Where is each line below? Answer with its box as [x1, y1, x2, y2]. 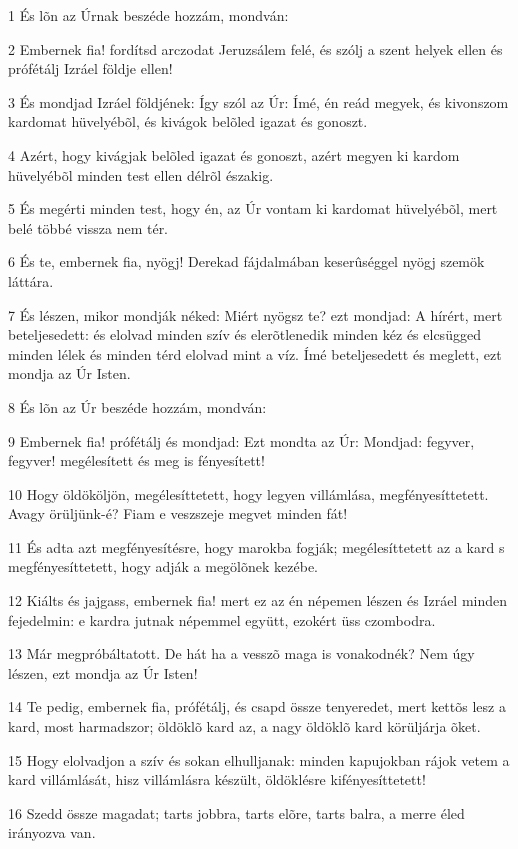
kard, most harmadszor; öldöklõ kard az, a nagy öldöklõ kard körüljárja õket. [8, 716, 481, 737]
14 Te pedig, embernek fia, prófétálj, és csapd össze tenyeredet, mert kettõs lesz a [8, 696, 506, 717]
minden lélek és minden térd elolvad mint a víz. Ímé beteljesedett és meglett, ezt [8, 343, 502, 364]
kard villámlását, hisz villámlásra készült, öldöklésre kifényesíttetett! [8, 769, 426, 790]
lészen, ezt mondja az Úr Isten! [8, 662, 198, 683]
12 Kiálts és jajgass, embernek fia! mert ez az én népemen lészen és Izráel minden [8, 590, 508, 611]
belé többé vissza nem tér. [8, 217, 169, 238]
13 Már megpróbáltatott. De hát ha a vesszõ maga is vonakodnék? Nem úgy [8, 643, 475, 664]
